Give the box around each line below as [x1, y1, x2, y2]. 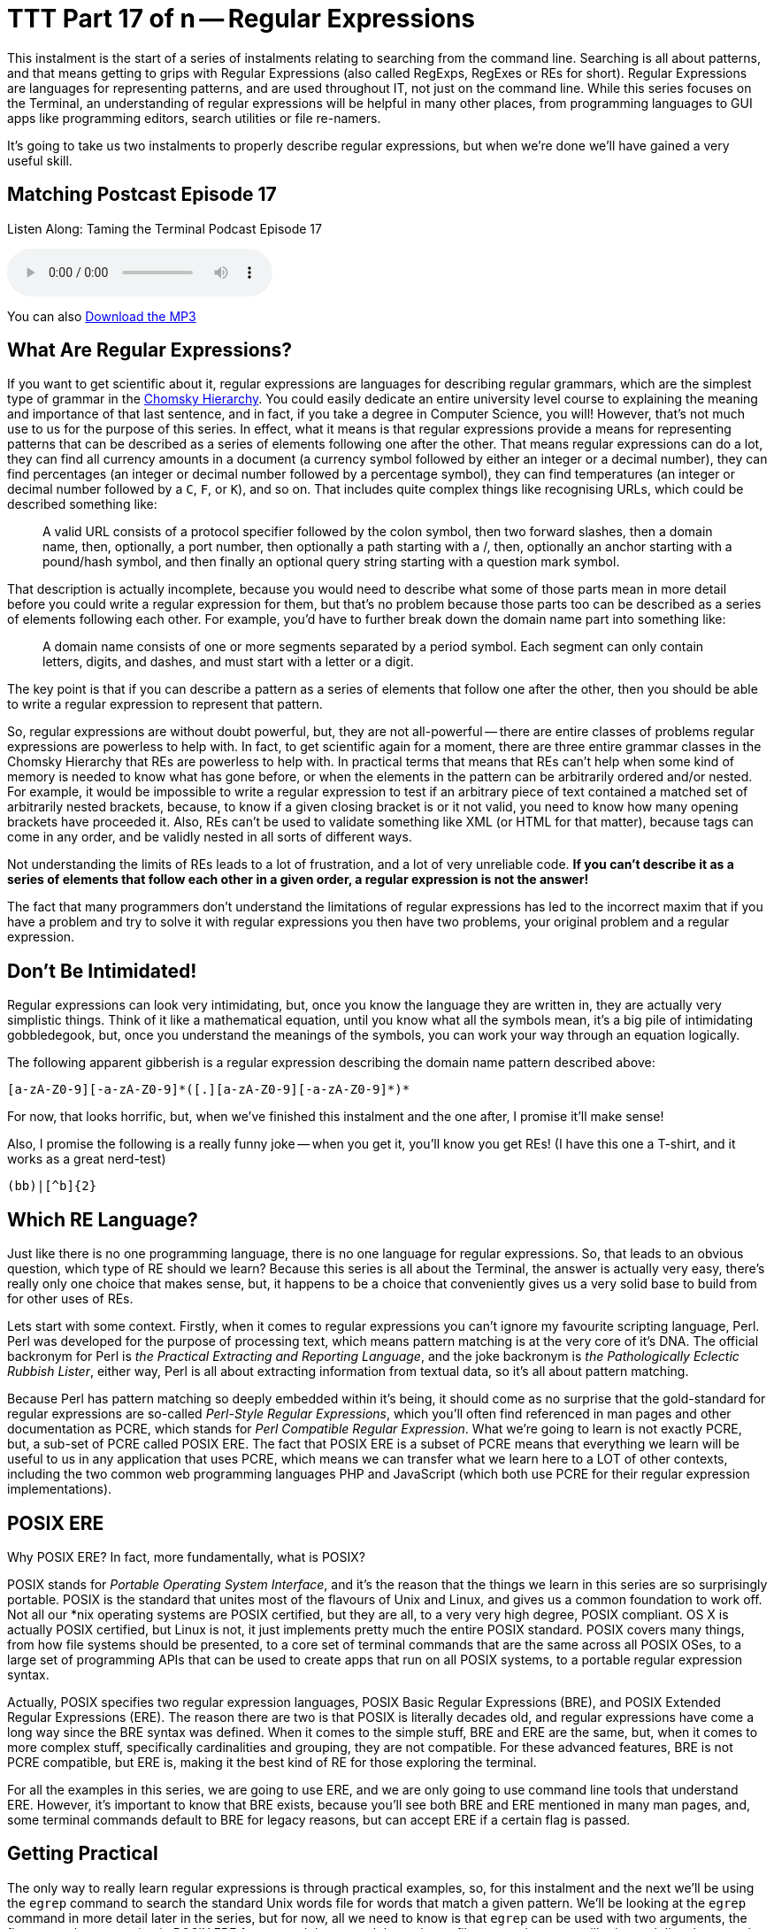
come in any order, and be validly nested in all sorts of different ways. [7, 829, 412, 845]
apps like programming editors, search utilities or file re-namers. [7, 110, 381, 126]
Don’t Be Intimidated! [7, 959, 197, 982]
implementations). [7, 1481, 112, 1497]
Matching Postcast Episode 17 [7, 183, 277, 206]
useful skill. [7, 152, 73, 168]
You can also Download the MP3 [7, 308, 196, 324]
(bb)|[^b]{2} [7, 1179, 97, 1194]
